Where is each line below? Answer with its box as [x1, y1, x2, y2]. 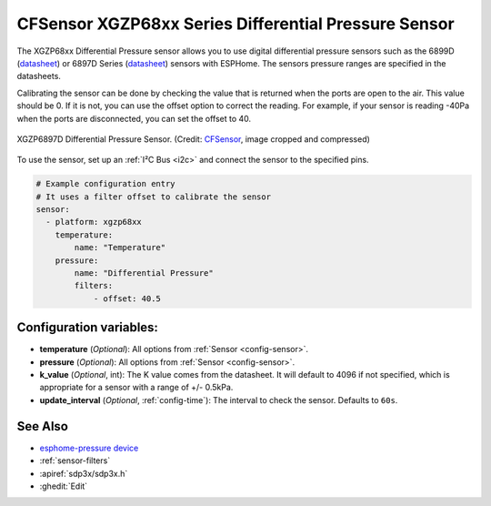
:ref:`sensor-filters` [39, 455, 111, 466]
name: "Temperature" [74, 242, 166, 253]
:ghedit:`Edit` [39, 481, 88, 491]
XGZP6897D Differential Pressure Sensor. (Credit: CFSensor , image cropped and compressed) [16, 133, 370, 145]
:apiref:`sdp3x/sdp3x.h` [39, 468, 128, 479]
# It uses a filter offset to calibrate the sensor [35, 191, 272, 202]
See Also [16, 419, 68, 434]
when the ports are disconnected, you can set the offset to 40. [16, 113, 252, 124]
